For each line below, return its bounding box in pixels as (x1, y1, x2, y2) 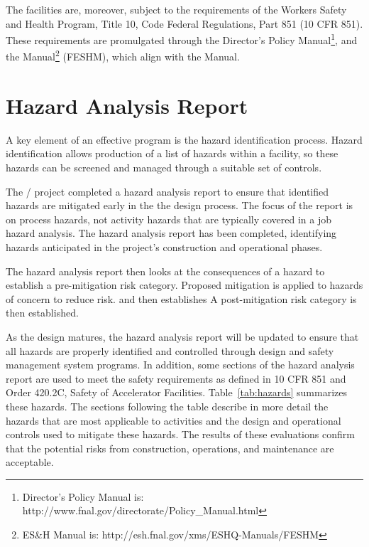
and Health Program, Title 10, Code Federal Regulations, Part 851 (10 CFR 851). (6, 16, 363, 31)
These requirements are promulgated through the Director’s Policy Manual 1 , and (6, 31, 358, 47)
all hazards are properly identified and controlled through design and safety (6, 343, 334, 358)
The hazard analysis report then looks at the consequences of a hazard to (6, 263, 325, 278)
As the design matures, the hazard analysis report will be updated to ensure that (6, 329, 359, 344)
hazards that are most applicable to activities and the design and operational (6, 413, 341, 427)
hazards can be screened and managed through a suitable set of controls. (6, 160, 322, 174)
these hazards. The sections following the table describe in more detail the (6, 398, 329, 413)
